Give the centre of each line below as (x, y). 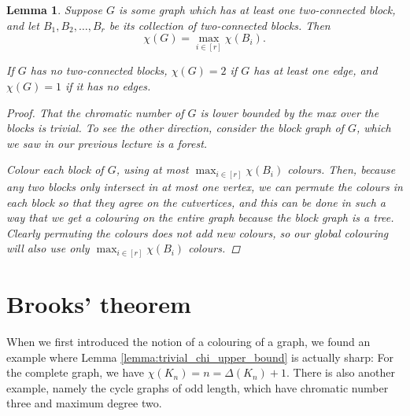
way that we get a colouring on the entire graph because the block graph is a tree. (200, 217)
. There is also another (341, 372)
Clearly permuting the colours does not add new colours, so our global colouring (198, 232)
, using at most (152, 169)
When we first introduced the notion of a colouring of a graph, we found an (188, 341)
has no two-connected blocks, (99, 70)
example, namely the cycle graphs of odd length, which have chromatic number (198, 387)
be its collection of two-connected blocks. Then (220, 25)
